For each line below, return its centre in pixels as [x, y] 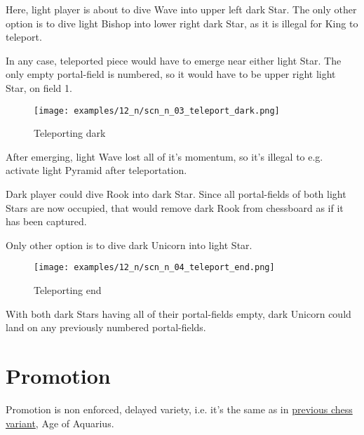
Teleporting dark [70, 133]
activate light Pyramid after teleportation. [96, 170]
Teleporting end [68, 290]
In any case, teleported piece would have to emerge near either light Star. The [174, 60]
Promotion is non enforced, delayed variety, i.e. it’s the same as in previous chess [179, 409]
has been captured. [46, 221]
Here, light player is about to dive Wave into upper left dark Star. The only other [181, 9]
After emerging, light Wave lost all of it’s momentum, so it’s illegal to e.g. [164, 156]
